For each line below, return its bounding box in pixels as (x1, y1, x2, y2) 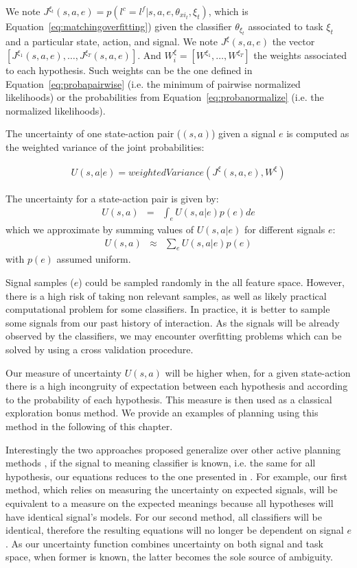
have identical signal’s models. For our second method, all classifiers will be (5, 509, 322, 523)
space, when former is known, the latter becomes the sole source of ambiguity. (5, 549, 333, 564)
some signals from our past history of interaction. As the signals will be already (5, 315, 340, 329)
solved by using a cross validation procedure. (5, 342, 194, 356)
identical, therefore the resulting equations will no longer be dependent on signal (5, 523, 344, 537)
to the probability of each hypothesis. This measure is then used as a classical (5, 392, 332, 406)
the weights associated (253, 48, 347, 62)
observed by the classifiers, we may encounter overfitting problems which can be (5, 329, 342, 343)
